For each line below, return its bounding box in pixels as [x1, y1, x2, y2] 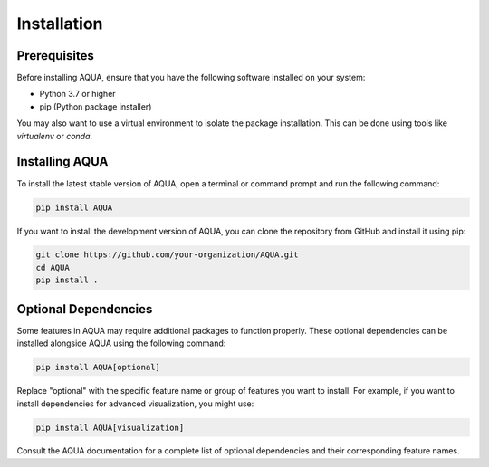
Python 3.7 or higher [39, 89, 117, 100]
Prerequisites [16, 48, 94, 63]
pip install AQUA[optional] [35, 362, 160, 373]
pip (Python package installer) [39, 100, 152, 112]
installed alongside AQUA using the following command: [16, 338, 226, 348]
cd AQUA [35, 262, 70, 272]
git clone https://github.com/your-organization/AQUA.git [35, 250, 299, 260]
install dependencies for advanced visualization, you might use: [16, 398, 254, 409]
